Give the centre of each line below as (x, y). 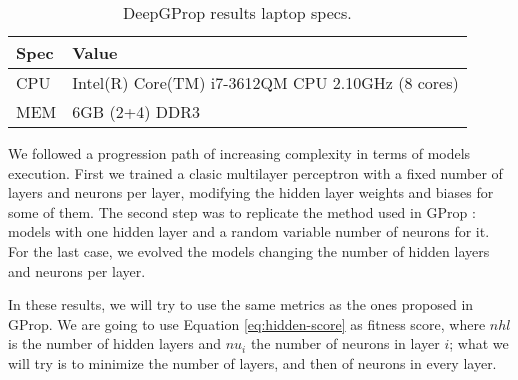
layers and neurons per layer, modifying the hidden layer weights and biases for (251, 192)
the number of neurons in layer (345, 343)
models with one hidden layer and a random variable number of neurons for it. (249, 231)
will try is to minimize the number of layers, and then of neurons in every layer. (252, 362)
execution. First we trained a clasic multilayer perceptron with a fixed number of (255, 172)
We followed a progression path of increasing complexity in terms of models (239, 153)
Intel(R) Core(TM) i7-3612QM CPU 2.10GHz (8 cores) (265, 82)
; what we (479, 343)
